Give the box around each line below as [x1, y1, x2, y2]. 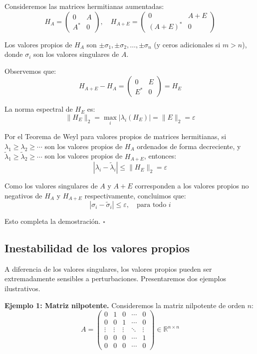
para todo [137, 201, 167, 209]
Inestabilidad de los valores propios [4, 240, 190, 256]
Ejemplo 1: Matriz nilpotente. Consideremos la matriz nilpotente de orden [4, 300, 246, 310]
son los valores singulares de [33, 49, 119, 59]
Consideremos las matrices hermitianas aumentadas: [4, 1, 164, 11]
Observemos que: [4, 65, 56, 76]
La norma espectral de [4, 104, 73, 114]
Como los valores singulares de [4, 180, 98, 191]
